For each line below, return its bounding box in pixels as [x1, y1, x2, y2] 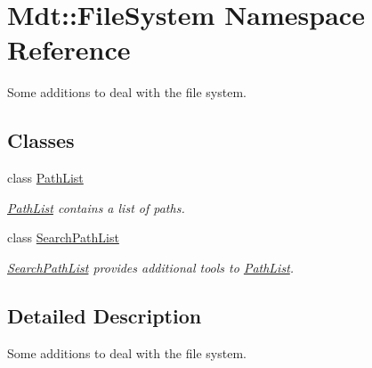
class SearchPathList [7, 228, 119, 247]
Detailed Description [7, 301, 202, 329]
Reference [7, 31, 131, 68]
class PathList [7, 168, 84, 187]
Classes [7, 127, 75, 154]
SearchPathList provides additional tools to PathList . [7, 258, 295, 276]
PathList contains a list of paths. [7, 198, 185, 217]
